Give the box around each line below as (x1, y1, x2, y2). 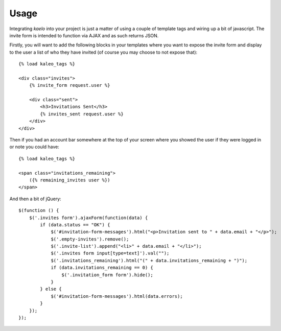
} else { (40, 286, 62, 292)
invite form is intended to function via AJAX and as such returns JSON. (9, 32, 159, 38)
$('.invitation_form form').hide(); (61, 272, 153, 278)
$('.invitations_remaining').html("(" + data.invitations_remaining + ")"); (51, 257, 248, 263)
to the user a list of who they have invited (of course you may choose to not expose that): (9, 49, 198, 55)
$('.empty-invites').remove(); (51, 236, 129, 242)
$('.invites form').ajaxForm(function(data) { (29, 215, 148, 221)
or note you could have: (9, 144, 60, 150)
